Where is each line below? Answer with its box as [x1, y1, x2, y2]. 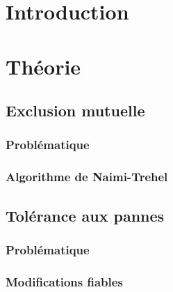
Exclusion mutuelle [6, 100, 145, 121]
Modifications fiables [6, 272, 123, 290]
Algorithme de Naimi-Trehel [6, 168, 168, 185]
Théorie [6, 52, 81, 80]
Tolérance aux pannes [6, 204, 165, 226]
